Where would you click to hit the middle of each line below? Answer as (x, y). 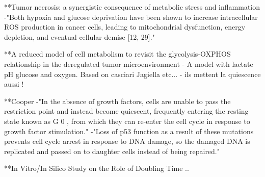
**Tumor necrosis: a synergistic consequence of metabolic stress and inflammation (132, 7)
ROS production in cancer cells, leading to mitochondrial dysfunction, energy (125, 27)
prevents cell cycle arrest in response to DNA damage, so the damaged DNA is (127, 141)
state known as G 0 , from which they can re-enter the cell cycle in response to (127, 121)
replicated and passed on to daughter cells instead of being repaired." (112, 151)
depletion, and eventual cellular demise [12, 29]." (79, 36)
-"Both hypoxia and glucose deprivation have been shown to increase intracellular (131, 17)
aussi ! (14, 84)
